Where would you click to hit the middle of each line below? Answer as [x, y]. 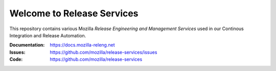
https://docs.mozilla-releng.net [82, 45]
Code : [16, 59]
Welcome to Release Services [74, 13]
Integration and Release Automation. [48, 35]
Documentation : [27, 45]
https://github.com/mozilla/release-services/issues [103, 52]
